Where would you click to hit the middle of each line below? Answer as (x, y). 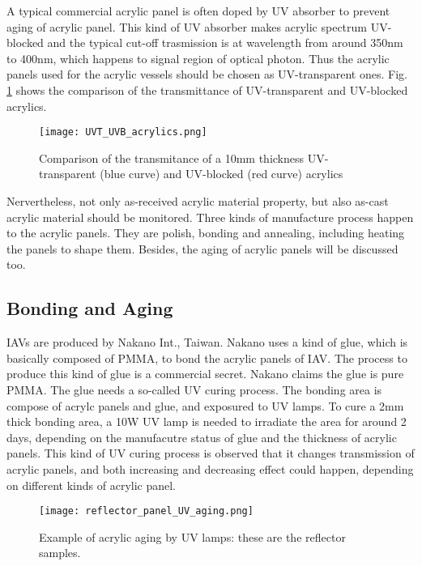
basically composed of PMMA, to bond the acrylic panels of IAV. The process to (207, 357)
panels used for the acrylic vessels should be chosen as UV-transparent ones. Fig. (207, 74)
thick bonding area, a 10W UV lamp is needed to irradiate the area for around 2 (207, 421)
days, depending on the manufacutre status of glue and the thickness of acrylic (202, 437)
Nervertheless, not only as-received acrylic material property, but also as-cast (198, 201)
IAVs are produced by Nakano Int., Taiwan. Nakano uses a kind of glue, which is (207, 342)
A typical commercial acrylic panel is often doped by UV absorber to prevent (198, 11)
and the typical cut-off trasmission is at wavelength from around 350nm (225, 43)
